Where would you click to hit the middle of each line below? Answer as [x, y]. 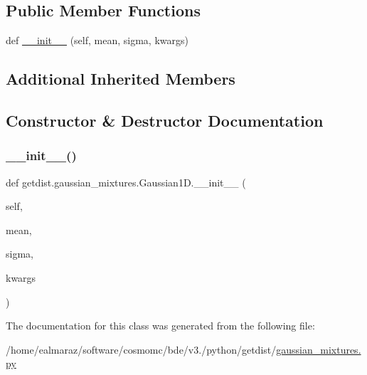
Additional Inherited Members [121, 79]
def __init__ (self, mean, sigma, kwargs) [97, 40]
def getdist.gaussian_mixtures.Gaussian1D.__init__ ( [126, 182]
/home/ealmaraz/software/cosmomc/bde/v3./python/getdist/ [141, 349]
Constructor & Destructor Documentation [165, 120]
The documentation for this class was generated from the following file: [160, 326]
